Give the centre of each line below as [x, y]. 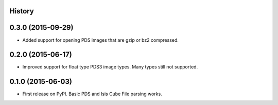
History [22, 11]
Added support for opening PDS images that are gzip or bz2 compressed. [100, 40]
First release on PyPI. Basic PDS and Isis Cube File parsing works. [92, 94]
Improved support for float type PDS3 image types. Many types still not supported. [110, 67]
